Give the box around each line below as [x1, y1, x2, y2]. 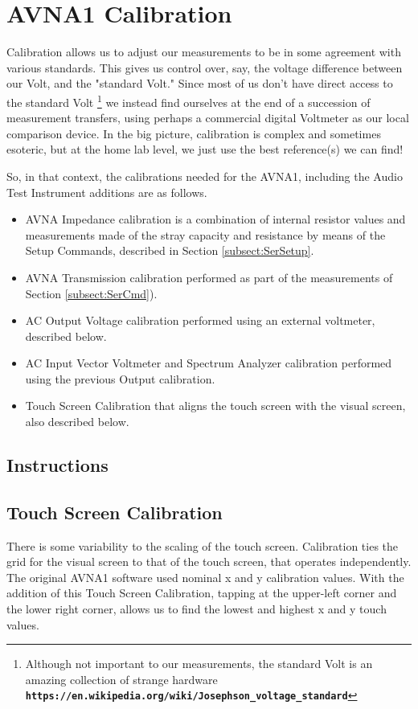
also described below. [25, 413, 129, 430]
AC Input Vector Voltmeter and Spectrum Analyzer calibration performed [25, 354, 392, 371]
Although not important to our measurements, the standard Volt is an [25, 655, 373, 672]
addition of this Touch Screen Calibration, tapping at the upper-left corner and [6, 584, 397, 601]
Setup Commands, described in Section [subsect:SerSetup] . [25, 242, 314, 259]
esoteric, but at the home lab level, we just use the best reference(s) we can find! [6, 141, 404, 158]
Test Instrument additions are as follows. [6, 183, 207, 200]
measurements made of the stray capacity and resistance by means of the [25, 226, 386, 243]
